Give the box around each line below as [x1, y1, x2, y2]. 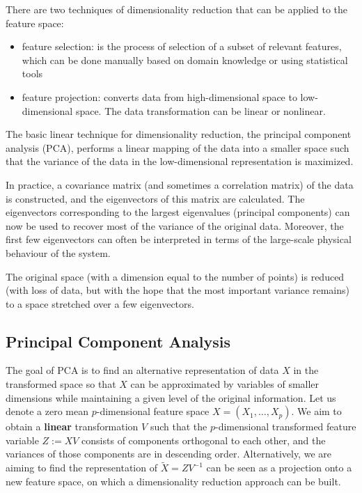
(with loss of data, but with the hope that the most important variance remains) [6, 283, 349, 297]
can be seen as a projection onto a [206, 460, 352, 475]
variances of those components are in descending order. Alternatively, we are [6, 446, 331, 461]
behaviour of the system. [6, 245, 111, 260]
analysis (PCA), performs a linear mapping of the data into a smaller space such [6, 140, 349, 155]
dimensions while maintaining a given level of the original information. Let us [6, 390, 336, 405]
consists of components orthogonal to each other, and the [81, 432, 326, 447]
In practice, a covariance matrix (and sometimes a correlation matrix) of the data [6, 177, 354, 191]
